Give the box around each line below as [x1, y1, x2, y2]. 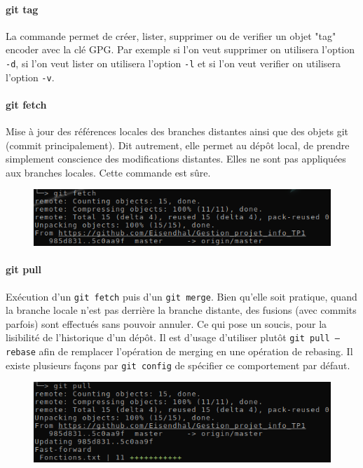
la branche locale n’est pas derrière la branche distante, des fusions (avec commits [6, 303, 357, 317]
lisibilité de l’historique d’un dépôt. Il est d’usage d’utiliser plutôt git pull [6, 330, 330, 345]
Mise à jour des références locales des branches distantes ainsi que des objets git [6, 124, 348, 139]
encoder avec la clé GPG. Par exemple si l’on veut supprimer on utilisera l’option [6, 42, 355, 57]
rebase [6, 347, 36, 358]
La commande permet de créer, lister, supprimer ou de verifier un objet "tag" [6, 28, 336, 43]
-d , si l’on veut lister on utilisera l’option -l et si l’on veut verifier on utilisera [6, 55, 341, 70]
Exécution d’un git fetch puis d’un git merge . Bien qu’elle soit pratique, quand [6, 289, 357, 303]
